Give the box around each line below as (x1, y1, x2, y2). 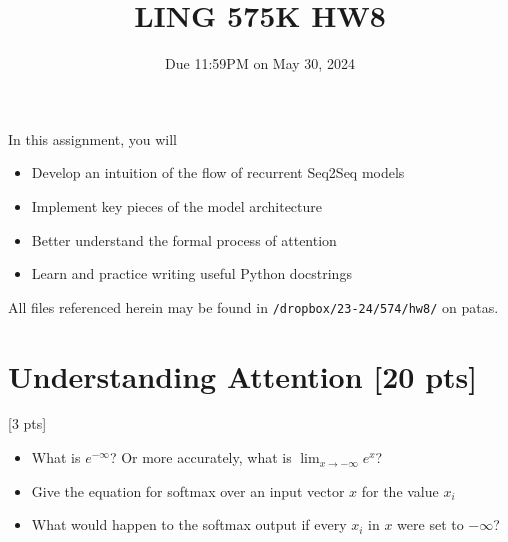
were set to (397, 514, 464, 535)
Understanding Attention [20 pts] (8, 355, 478, 396)
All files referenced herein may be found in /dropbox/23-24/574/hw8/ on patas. (8, 296, 499, 317)
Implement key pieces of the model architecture (31, 195, 323, 216)
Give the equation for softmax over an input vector (31, 480, 345, 501)
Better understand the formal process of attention (31, 229, 337, 250)
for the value (361, 480, 439, 501)
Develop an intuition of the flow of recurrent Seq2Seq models (31, 162, 405, 183)
